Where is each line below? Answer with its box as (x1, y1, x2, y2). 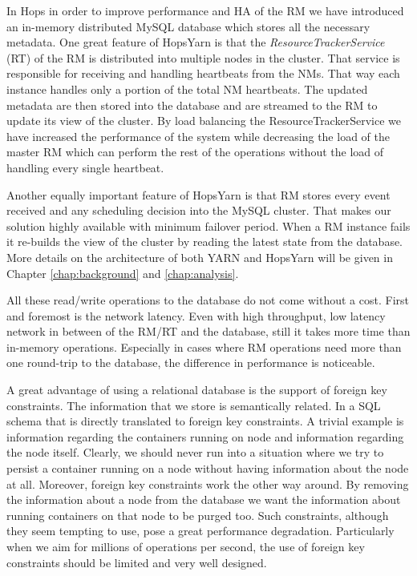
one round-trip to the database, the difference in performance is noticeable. (6, 354, 375, 371)
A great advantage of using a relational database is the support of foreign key (6, 381, 387, 398)
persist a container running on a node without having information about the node (6, 460, 409, 477)
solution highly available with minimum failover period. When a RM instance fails (6, 217, 411, 234)
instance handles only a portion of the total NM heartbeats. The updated (6, 80, 368, 97)
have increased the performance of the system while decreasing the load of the (6, 127, 390, 144)
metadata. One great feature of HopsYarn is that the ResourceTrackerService (6, 34, 385, 50)
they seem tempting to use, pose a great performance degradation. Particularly (6, 522, 395, 539)
